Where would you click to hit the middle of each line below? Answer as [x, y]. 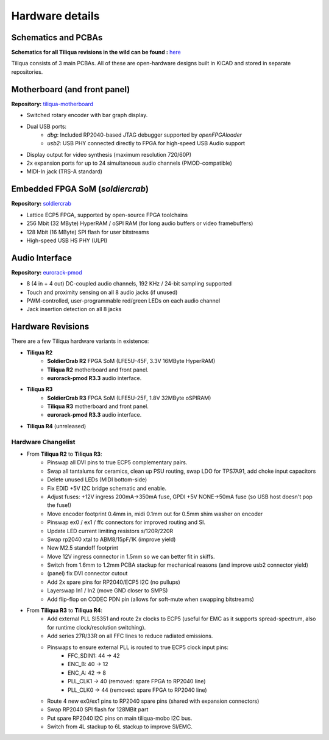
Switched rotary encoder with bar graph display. [87, 115]
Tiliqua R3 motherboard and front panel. [98, 406]
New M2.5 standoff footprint [83, 548]
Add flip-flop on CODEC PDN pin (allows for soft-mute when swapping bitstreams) [150, 599]
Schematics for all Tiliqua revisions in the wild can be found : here [96, 52]
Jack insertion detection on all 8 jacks [74, 309]
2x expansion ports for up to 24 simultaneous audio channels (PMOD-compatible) [129, 163]
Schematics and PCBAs [57, 38]
